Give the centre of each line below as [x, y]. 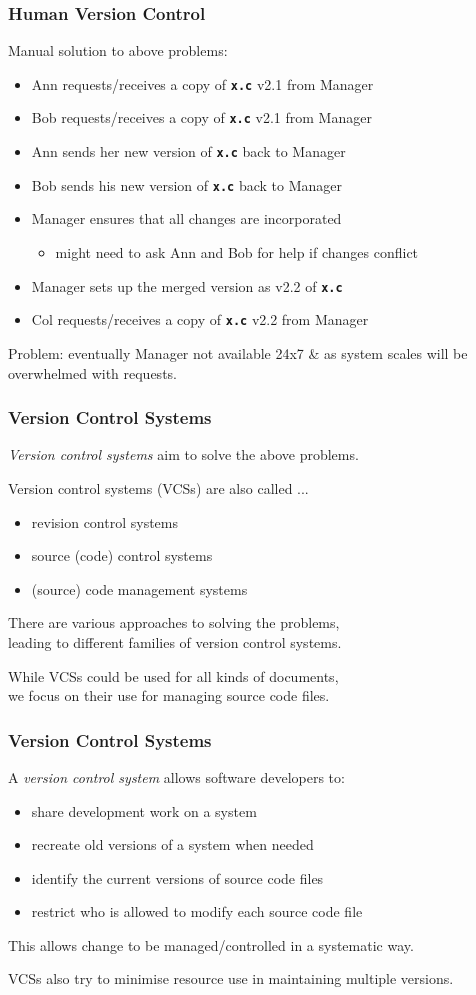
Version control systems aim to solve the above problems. [183, 454]
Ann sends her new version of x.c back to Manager [188, 151]
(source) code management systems [139, 588]
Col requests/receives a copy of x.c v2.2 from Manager [200, 319]
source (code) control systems [122, 555]
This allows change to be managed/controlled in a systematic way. [211, 944]
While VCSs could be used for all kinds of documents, [173, 675]
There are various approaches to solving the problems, [174, 622]
